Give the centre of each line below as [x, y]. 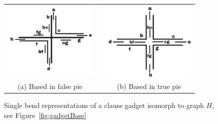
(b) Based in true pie [149, 86]
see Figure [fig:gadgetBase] [45, 115]
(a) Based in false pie [50, 86]
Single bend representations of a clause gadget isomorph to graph [104, 105]
